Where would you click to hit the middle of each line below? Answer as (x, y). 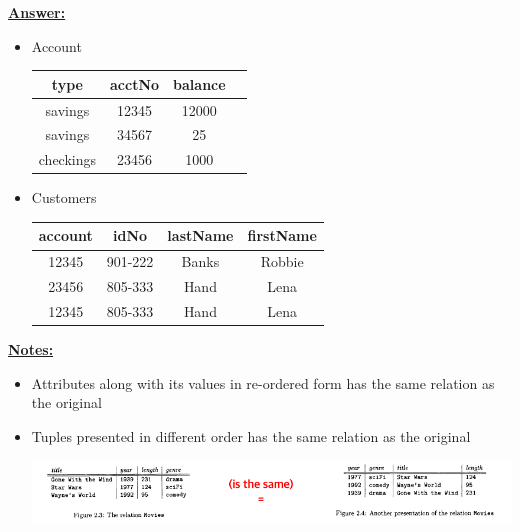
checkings (67, 159)
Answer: (37, 12)
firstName (282, 235)
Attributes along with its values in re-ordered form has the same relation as (263, 382)
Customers (64, 197)
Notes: (31, 349)
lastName (200, 235)
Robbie (282, 261)
